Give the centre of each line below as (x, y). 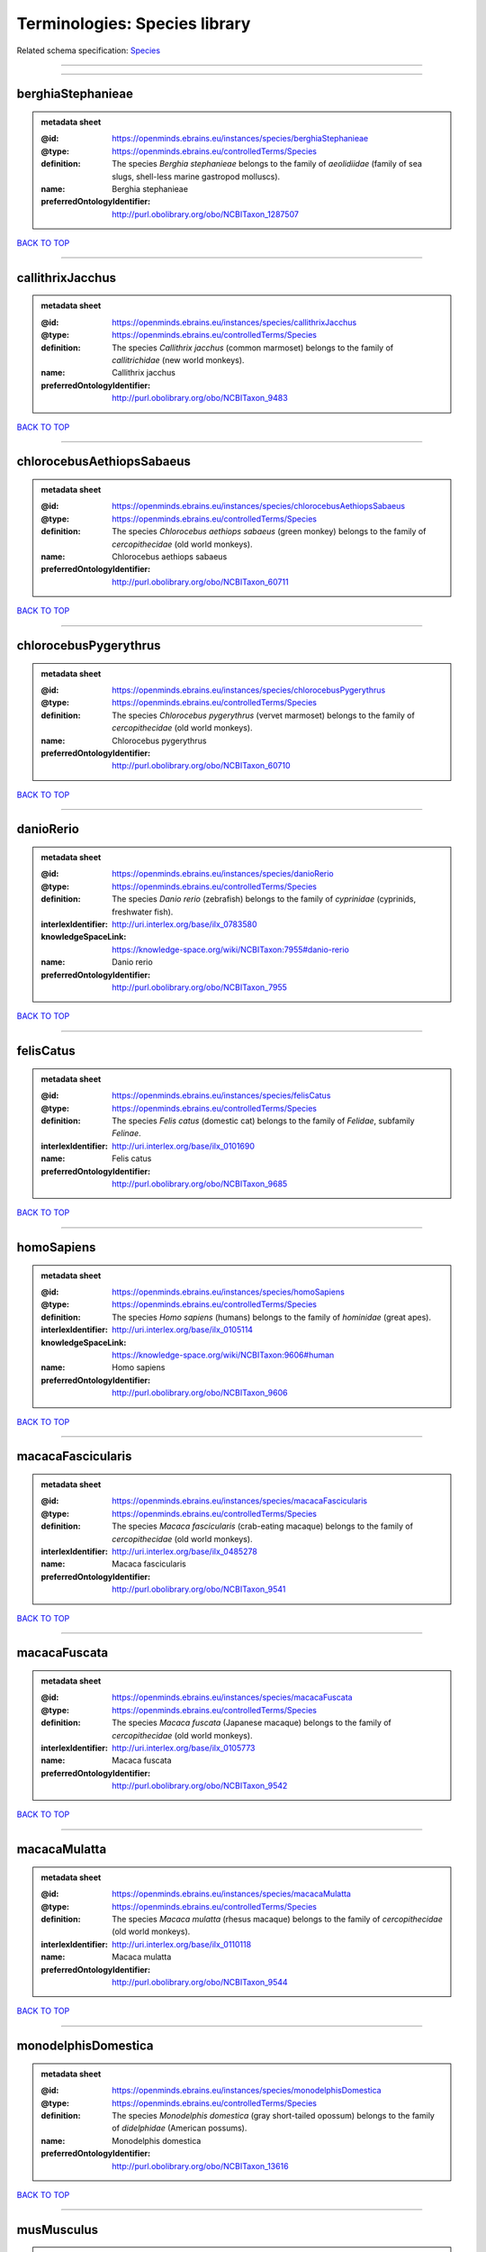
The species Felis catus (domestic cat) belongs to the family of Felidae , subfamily (263, 1121)
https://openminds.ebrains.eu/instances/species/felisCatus (221, 1095)
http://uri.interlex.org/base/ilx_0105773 (184, 1748)
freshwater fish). (143, 912)
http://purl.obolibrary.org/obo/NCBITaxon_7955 (200, 987)
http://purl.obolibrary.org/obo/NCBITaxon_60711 (200, 582)
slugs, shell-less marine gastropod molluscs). (196, 177)
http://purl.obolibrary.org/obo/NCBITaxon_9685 (200, 1184)
